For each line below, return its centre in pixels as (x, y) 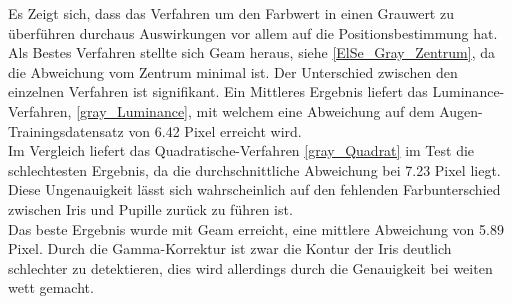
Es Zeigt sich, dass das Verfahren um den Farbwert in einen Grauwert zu (231, 13)
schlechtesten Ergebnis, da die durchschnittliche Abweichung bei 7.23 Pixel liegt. (254, 169)
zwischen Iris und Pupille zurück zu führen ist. (150, 208)
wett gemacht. (51, 287)
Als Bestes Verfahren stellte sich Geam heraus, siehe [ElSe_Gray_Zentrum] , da (252, 52)
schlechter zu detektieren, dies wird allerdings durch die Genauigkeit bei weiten (250, 267)
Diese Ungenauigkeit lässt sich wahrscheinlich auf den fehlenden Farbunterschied (254, 189)
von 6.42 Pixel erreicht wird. (215, 130)
